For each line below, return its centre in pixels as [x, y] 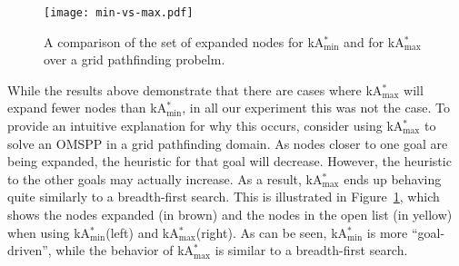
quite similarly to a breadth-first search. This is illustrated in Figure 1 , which [224, 197]
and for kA [374, 41]
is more [387, 232]
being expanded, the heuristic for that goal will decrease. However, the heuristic [229, 161]
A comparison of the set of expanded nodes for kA [184, 41]
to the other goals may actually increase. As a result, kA [165, 178]
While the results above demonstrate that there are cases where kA [195, 89]
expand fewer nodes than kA [87, 108]
